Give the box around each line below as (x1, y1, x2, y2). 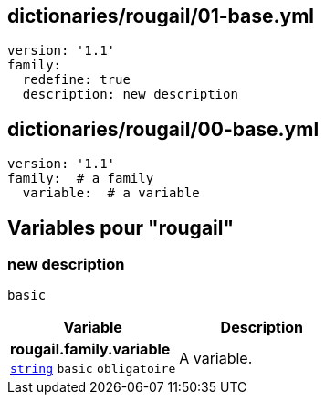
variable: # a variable (22, 185, 200, 201)
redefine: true (22, 72, 131, 88)
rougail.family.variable (10, 340, 171, 359)
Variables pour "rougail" (7, 216, 235, 239)
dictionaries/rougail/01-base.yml (7, 5, 315, 27)
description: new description (22, 87, 238, 102)
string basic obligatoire (10, 362, 176, 376)
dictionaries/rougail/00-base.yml (7, 117, 320, 141)
